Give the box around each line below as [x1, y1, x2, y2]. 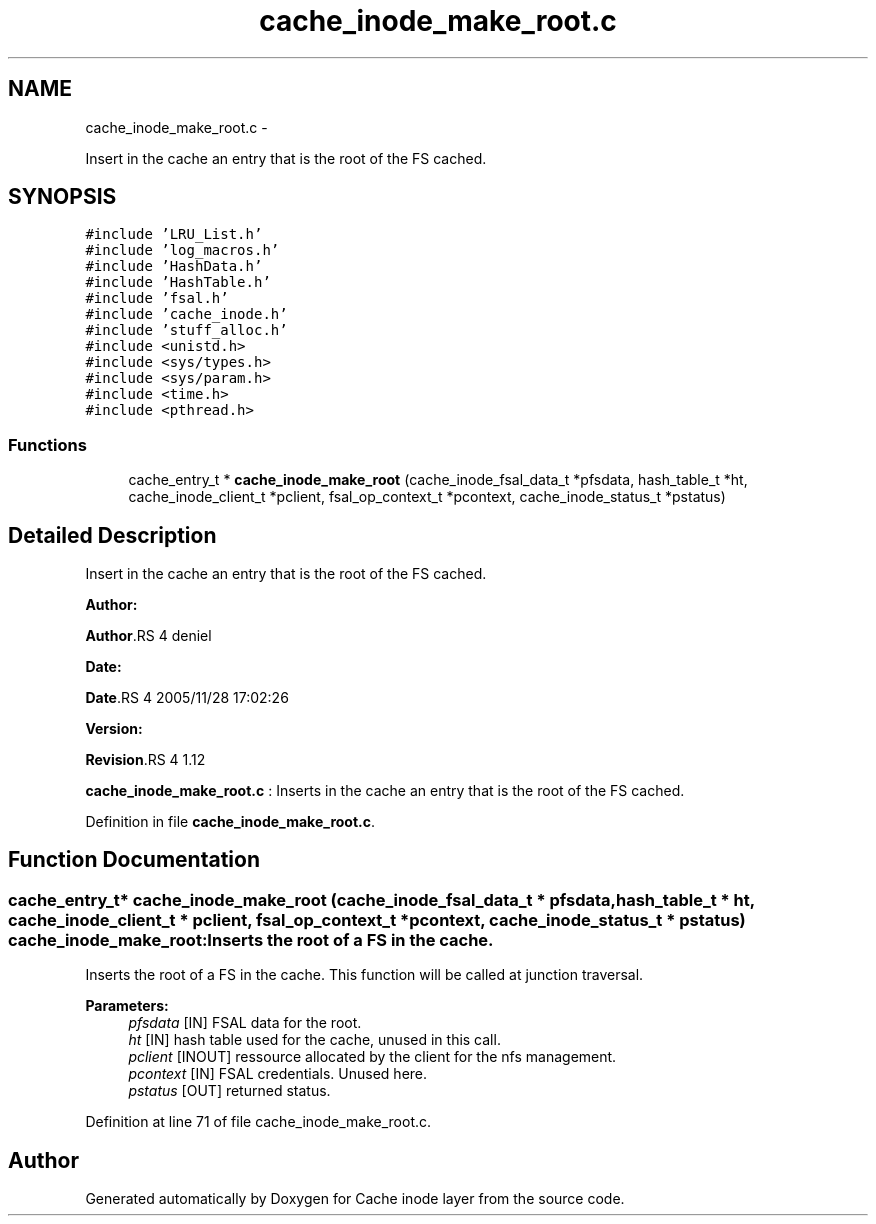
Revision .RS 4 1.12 [85, 751, 206, 769]
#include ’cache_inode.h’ [85, 306, 288, 323]
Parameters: [85, 997, 169, 1015]
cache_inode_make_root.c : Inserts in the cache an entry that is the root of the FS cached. [85, 782, 685, 800]
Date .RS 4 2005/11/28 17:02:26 [85, 689, 289, 707]
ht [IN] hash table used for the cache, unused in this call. [128, 1031, 501, 1049]
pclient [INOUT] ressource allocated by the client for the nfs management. [128, 1048, 617, 1066]
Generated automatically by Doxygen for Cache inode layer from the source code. [85, 1190, 625, 1208]
